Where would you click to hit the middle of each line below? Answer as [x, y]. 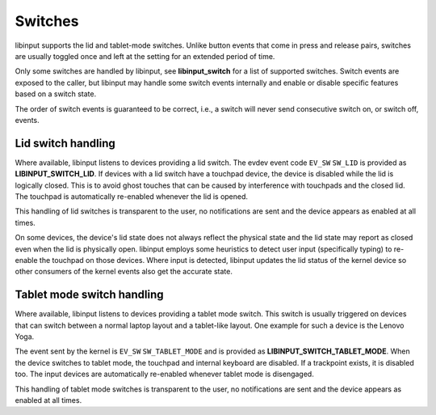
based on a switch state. [56, 94]
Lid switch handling [65, 143]
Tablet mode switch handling [90, 295]
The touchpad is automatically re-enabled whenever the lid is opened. [132, 196]
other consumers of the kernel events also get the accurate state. [124, 272]
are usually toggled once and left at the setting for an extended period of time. [145, 56]
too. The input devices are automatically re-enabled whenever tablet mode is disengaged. [164, 374]
